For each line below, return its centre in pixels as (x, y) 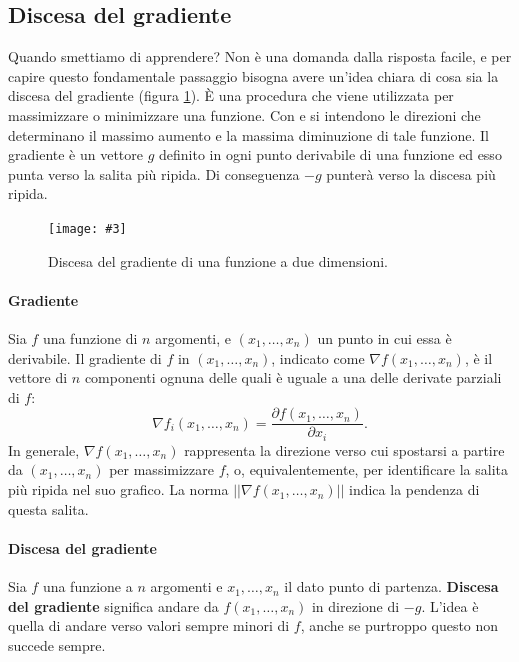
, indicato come (318, 357)
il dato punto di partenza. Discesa (391, 586)
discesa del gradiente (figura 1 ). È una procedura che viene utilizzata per (231, 95)
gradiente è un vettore (76, 154)
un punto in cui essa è (384, 338)
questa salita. (48, 508)
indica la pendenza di (414, 489)
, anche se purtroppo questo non (399, 625)
